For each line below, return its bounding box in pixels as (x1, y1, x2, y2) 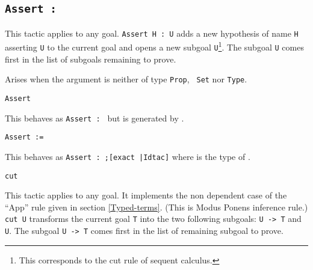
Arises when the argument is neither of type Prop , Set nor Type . (5, 73, 247, 85)
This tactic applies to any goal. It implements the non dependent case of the (5, 189, 287, 201)
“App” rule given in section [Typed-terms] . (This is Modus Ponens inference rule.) (5, 200, 308, 213)
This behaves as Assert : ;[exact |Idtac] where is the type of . (5, 150, 250, 162)
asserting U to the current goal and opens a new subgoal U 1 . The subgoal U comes (5, 39, 304, 54)
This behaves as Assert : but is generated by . (5, 111, 184, 124)
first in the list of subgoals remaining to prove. (5, 52, 176, 65)
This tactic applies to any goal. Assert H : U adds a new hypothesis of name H (5, 26, 299, 39)
